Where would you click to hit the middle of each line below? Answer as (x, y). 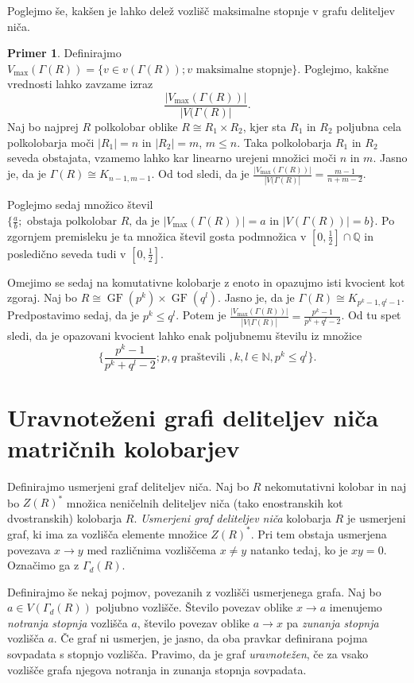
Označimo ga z (43, 565)
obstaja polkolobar (72, 222)
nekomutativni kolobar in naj (336, 486)
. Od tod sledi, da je (200, 174)
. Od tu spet (371, 315)
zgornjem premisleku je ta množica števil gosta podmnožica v (157, 235)
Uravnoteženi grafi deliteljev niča (193, 417)
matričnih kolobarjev (124, 448)
